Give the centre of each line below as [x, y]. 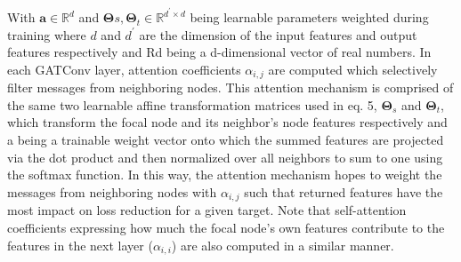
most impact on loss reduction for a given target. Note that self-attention [207, 210]
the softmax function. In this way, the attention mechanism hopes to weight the [225, 175]
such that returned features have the [344, 191]
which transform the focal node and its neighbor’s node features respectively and [227, 122]
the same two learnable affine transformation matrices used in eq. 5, [192, 104]
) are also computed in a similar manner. [283, 245]
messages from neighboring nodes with [112, 191]
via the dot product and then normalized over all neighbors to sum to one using [225, 157]
